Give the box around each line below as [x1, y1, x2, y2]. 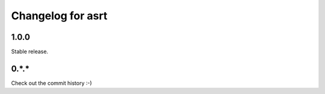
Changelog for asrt [11, 9, 108, 22]
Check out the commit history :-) [11, 79, 93, 87]
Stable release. [11, 48, 48, 55]
